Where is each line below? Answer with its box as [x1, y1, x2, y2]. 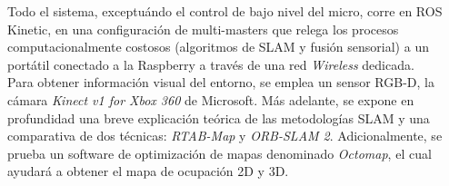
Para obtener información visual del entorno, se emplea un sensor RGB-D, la [7, 73, 434, 92]
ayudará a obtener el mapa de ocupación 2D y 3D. [7, 162, 289, 181]
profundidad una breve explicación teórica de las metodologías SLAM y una [7, 108, 430, 127]
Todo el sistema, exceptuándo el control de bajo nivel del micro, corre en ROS [7, 2, 443, 20]
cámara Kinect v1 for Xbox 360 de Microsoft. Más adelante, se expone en [7, 90, 414, 109]
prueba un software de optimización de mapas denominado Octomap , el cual [7, 143, 432, 162]
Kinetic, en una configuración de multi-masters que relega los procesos [7, 19, 399, 38]
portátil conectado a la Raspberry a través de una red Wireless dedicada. [7, 54, 414, 73]
